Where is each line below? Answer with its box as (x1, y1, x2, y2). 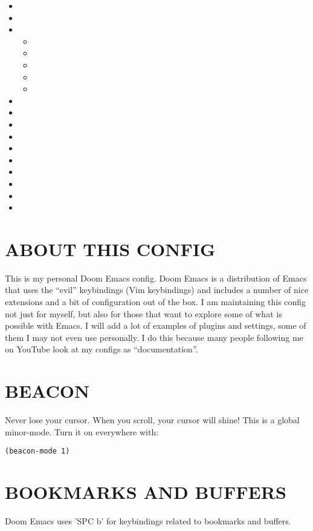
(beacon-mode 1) (5, 447, 70, 456)
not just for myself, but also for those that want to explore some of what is (5, 307, 282, 320)
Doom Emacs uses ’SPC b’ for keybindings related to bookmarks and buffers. (5, 515, 291, 527)
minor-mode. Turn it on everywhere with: (5, 425, 159, 438)
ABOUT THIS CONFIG (5, 236, 216, 261)
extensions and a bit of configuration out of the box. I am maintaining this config (5, 295, 306, 308)
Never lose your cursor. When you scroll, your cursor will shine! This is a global (5, 414, 300, 426)
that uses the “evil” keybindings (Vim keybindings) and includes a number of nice (5, 283, 309, 296)
